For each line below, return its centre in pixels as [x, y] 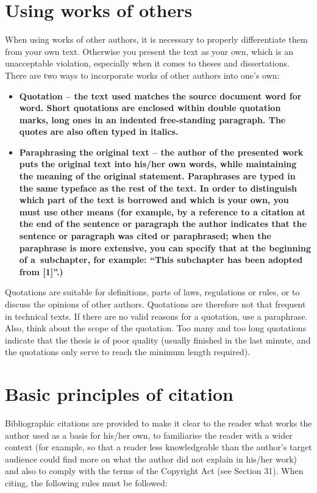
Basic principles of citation [119, 394]
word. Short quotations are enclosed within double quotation [150, 108]
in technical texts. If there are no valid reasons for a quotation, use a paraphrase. [156, 316]
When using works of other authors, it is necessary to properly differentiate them [156, 39]
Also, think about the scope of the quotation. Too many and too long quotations [156, 328]
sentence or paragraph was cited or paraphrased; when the [145, 236]
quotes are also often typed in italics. [99, 131]
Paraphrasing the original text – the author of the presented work [161, 152]
